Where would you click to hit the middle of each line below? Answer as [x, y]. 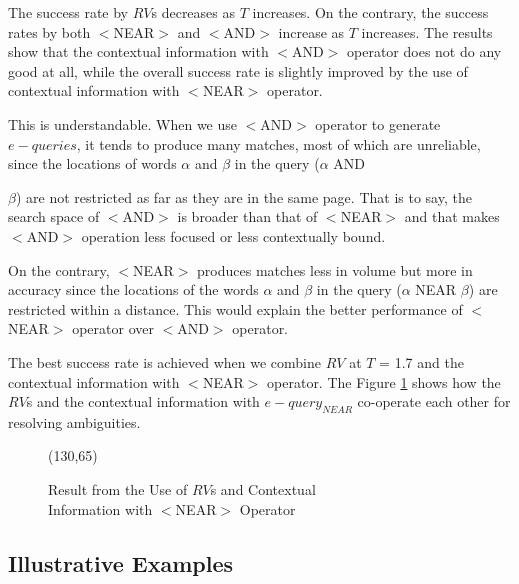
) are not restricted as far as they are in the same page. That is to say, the [243, 196]
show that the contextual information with [138, 51]
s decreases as [193, 12]
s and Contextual [263, 489]
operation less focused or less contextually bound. [233, 235]
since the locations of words [92, 163]
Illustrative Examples [121, 562]
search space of [54, 216]
